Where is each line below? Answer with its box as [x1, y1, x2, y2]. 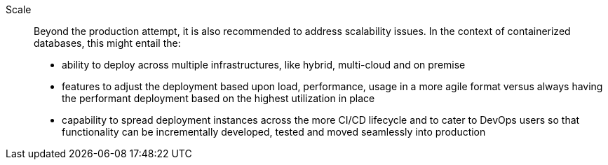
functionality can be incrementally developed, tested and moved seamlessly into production [62, 126, 486, 138]
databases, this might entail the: [34, 37, 181, 49]
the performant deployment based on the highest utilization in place [62, 92, 375, 104]
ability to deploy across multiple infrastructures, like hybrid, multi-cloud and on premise [62, 59, 466, 71]
